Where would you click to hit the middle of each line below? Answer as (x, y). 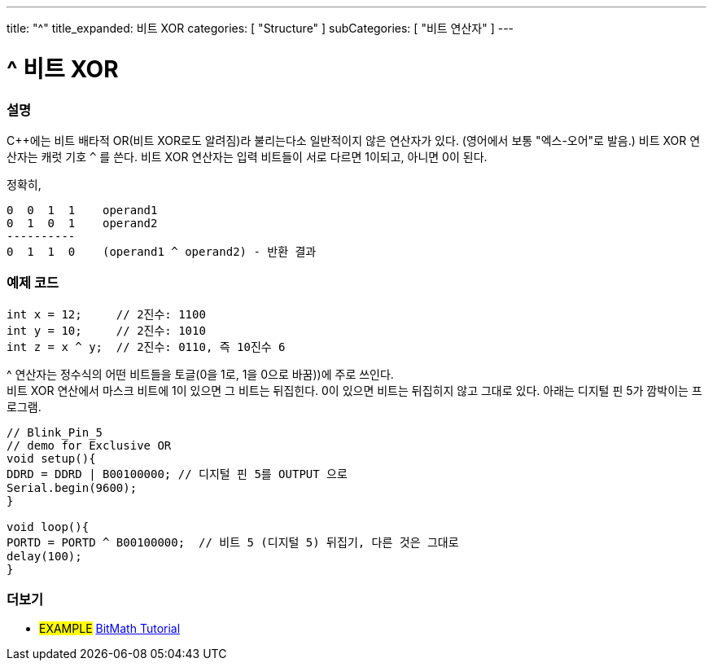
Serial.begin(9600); (72, 487)
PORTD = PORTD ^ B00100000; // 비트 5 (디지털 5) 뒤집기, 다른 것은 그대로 (233, 542)
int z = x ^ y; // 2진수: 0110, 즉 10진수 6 (146, 347)
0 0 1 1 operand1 (82, 210)
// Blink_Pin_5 (55, 432)
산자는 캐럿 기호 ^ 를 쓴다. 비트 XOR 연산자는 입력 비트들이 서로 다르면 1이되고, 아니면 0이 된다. (247, 156)
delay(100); (44, 556)
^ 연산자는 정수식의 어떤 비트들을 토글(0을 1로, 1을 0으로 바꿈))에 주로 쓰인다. (200, 374)
